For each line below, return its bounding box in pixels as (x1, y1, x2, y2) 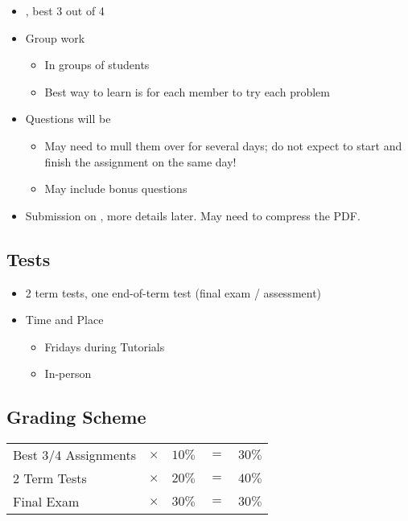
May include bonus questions (44, 180, 188, 197)
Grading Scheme (6, 404, 146, 429)
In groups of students (44, 56, 150, 73)
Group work (25, 29, 85, 46)
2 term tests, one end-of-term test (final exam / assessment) (25, 284, 322, 301)
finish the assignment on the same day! (44, 153, 237, 170)
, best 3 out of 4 (25, 2, 105, 18)
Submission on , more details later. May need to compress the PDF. (25, 207, 361, 224)
